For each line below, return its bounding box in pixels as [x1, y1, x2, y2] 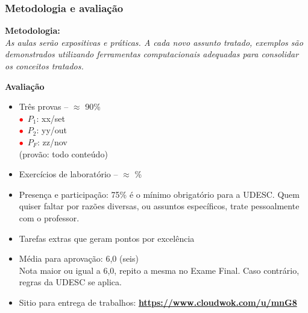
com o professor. [19, 211, 80, 224]
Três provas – [19, 100, 69, 113]
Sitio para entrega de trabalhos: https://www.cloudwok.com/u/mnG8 [19, 296, 297, 308]
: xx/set [36, 112, 66, 124]
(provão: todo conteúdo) [19, 147, 108, 160]
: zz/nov [37, 135, 68, 148]
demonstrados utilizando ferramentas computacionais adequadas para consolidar [5, 48, 299, 60]
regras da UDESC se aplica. [19, 276, 122, 288]
